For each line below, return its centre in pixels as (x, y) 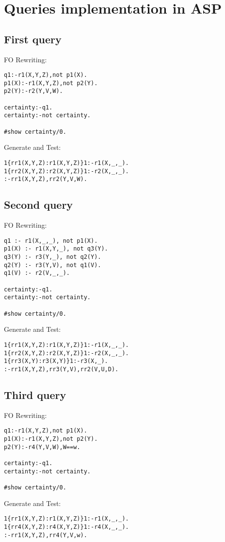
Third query (35, 394)
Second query (39, 205)
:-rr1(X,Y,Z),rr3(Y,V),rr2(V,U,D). (61, 369)
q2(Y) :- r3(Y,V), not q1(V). (53, 265)
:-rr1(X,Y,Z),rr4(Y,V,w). (46, 535)
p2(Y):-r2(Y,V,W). (33, 91)
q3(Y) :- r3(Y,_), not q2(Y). (53, 257)
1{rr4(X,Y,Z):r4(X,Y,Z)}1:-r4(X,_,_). (66, 527)
